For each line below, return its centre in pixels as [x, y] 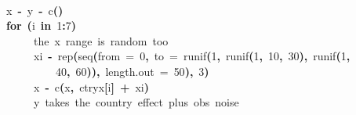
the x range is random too [101, 40]
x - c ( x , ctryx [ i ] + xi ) [92, 86]
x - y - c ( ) [35, 10]
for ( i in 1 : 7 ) [41, 25]
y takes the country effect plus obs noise [136, 102]
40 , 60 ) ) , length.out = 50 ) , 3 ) [133, 71]
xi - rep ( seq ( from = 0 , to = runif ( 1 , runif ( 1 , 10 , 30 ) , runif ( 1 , [192, 56]
